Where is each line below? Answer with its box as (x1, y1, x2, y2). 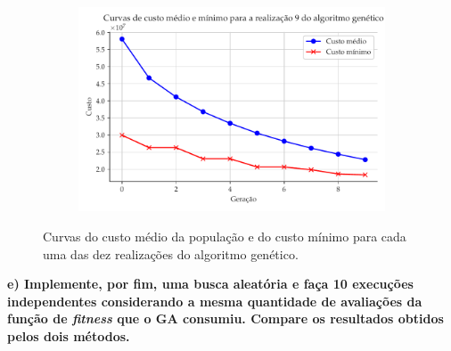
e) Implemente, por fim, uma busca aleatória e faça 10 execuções (7, 274, 414, 293)
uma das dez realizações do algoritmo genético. (43, 244, 299, 263)
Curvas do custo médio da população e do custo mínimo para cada (43, 226, 406, 245)
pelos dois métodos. (7, 326, 130, 345)
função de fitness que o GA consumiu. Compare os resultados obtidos (7, 309, 444, 328)
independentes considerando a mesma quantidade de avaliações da (7, 291, 422, 310)
